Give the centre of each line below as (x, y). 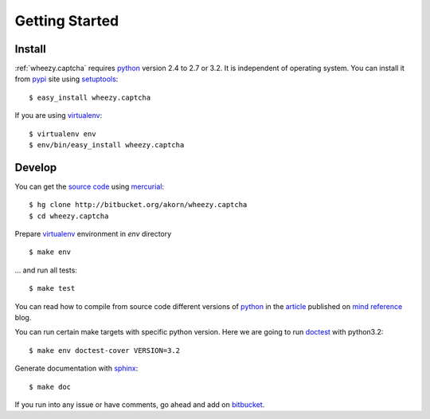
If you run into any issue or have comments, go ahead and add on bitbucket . (140, 405)
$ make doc (50, 387)
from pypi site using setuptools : (66, 79)
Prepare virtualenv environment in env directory (93, 234)
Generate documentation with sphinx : (76, 368)
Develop (36, 167)
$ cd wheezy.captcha (69, 216)
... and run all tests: (46, 270)
